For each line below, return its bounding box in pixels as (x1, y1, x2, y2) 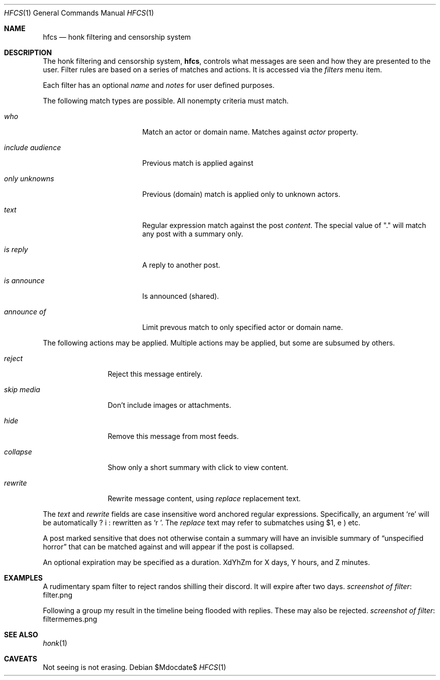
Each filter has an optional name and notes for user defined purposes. (43, 81, 275, 89)
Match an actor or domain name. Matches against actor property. (142, 128, 358, 136)
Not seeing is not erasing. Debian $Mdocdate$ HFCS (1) (43, 663, 227, 671)
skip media (4, 385, 40, 394)
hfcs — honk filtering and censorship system (43, 33, 191, 41)
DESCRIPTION (4, 48, 52, 57)
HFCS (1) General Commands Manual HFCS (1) (4, 9, 154, 17)
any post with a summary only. (142, 230, 243, 238)
